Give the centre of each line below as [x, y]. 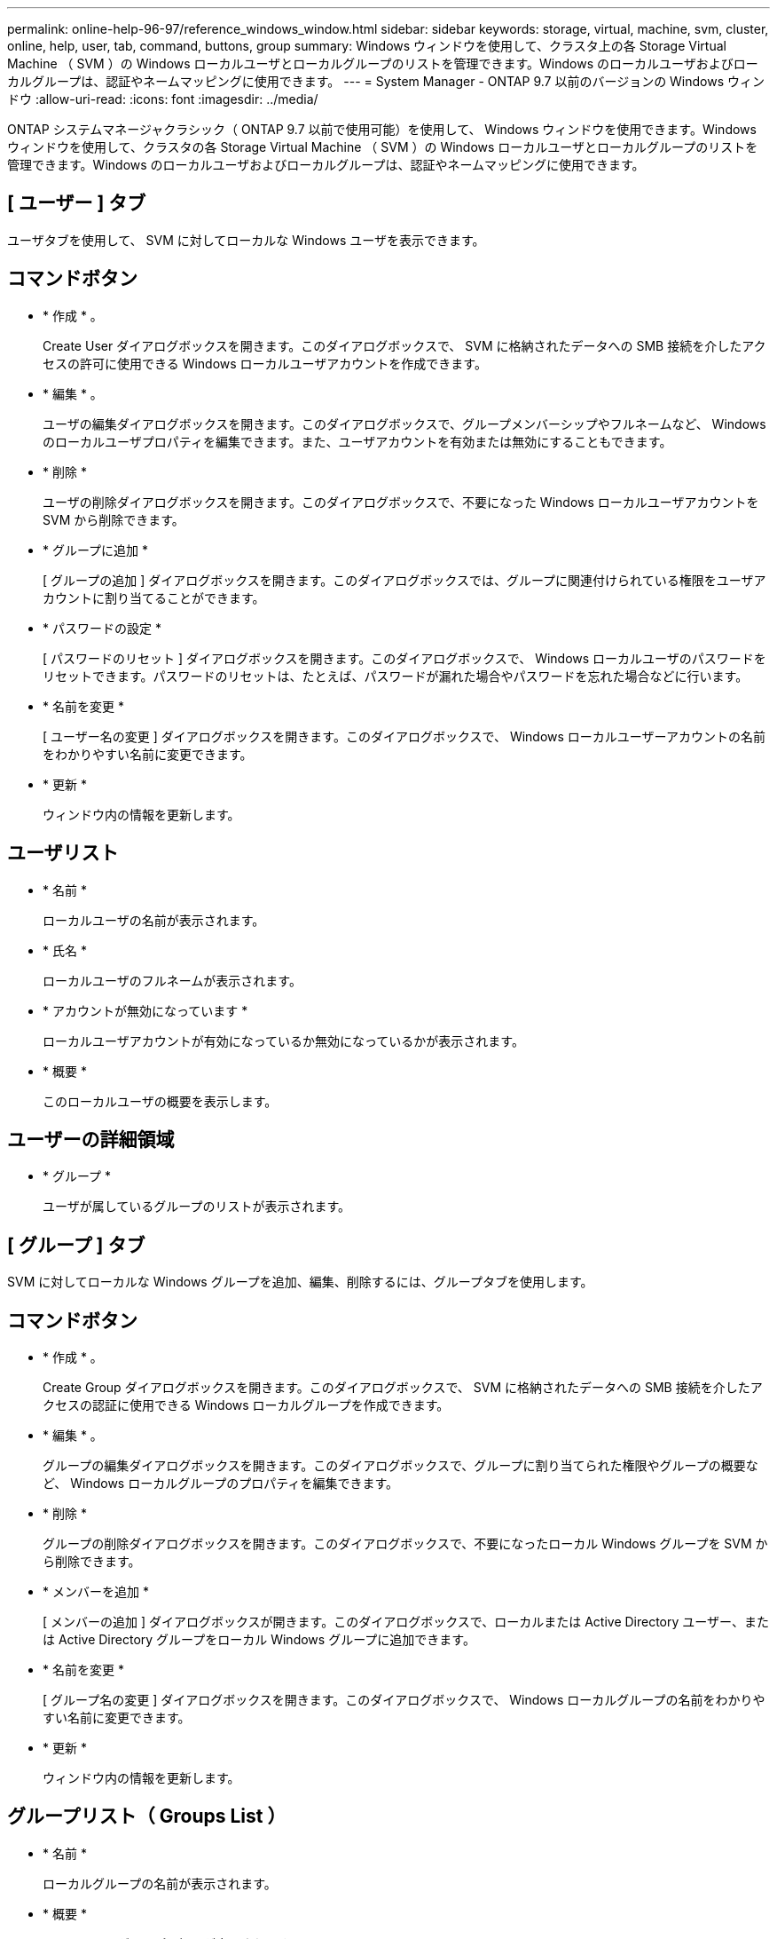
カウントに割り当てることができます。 [154, 598]
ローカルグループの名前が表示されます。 [160, 1883]
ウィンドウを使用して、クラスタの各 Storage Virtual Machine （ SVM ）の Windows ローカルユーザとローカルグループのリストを [383, 147]
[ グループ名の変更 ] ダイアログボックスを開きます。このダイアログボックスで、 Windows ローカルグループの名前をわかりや [404, 1700]
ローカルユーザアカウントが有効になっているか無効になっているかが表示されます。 [283, 1041]
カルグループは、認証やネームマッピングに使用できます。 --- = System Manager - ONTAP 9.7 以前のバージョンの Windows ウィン [386, 81]
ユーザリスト [63, 853]
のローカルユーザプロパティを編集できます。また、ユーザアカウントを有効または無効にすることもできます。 [357, 441]
